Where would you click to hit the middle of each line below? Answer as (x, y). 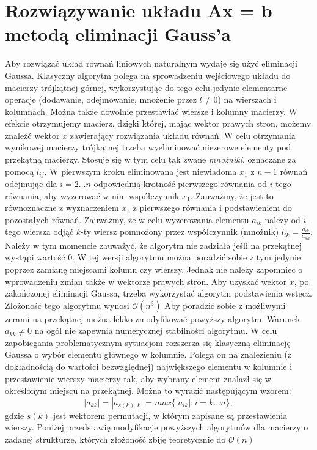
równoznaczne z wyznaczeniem (62, 208)
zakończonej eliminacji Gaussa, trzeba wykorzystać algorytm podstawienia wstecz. (159, 293)
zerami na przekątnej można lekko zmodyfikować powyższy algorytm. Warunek (153, 318)
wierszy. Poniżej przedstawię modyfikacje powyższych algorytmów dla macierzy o (157, 427)
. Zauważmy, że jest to (232, 195)
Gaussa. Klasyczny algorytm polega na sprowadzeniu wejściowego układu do (148, 75)
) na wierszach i (247, 99)
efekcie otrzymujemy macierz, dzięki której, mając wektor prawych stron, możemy (158, 123)
